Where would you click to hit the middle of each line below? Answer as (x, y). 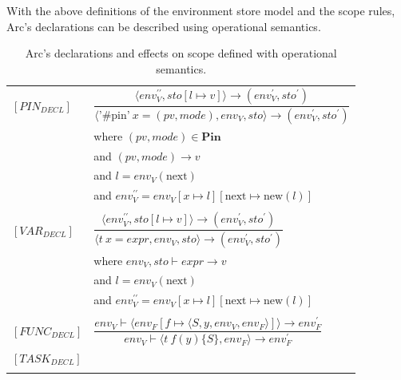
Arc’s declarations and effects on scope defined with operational (181, 53)
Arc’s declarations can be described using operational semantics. (164, 26)
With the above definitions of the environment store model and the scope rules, (201, 10)
